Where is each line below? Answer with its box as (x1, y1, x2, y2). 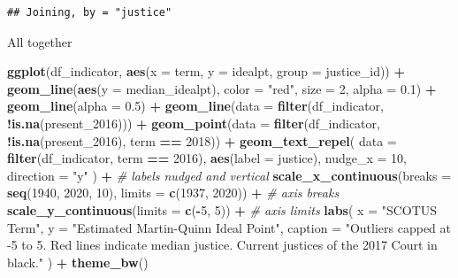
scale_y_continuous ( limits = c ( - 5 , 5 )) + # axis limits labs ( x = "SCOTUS (7, 200, 438, 219)
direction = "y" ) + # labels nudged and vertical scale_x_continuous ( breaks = (7, 166, 452, 184)
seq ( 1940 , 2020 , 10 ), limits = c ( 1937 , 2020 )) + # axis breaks (7, 183, 340, 202)
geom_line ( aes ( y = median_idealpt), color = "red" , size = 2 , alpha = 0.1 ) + (7, 79, 437, 97)
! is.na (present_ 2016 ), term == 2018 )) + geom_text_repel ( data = (7, 131, 397, 150)
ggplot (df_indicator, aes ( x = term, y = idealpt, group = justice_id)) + (7, 62, 405, 81)
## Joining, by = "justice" (7, 6, 172, 19)
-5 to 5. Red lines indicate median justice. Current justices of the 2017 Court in (7, 236, 438, 254)
